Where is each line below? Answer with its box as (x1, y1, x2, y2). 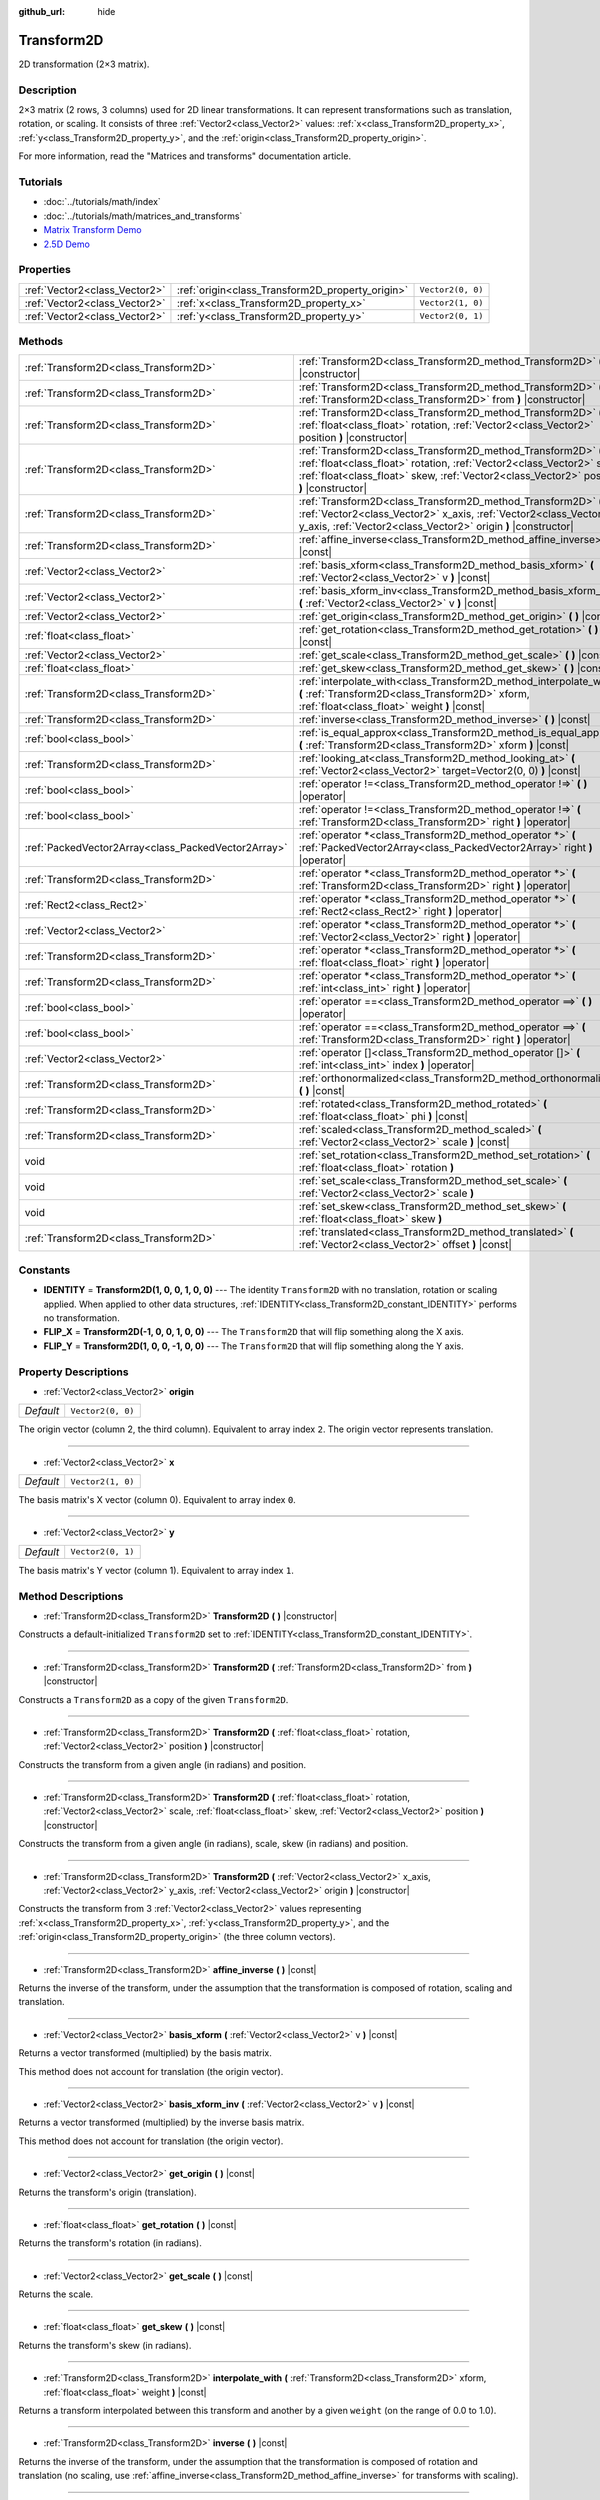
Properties (18, 263, 72, 277)
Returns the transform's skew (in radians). (18, 2339, 192, 2351)
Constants (18, 1263, 71, 1277)
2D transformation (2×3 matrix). (18, 58, 150, 70)
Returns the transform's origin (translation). (18, 2186, 197, 2198)
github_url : (18, 6, 65, 17)
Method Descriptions (18, 1589, 124, 1603)
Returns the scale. (18, 2288, 94, 2300)
